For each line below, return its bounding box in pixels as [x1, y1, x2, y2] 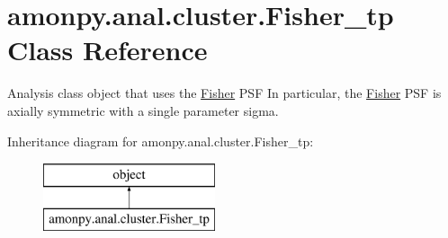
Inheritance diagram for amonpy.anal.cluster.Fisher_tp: [7, 131, 314, 150]
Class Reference [7, 31, 208, 68]
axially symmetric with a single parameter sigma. [7, 101, 279, 119]
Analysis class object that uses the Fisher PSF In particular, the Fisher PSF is [7, 84, 442, 102]
